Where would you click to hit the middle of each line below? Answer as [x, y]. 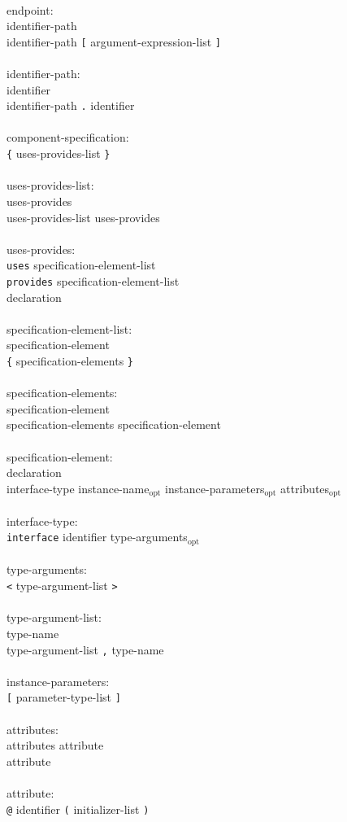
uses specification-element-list [81, 265]
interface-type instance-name [78, 488]
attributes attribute [55, 745]
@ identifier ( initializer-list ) [78, 809]
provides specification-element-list [93, 280]
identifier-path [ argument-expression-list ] [114, 41]
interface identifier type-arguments [97, 537]
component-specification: [68, 137]
